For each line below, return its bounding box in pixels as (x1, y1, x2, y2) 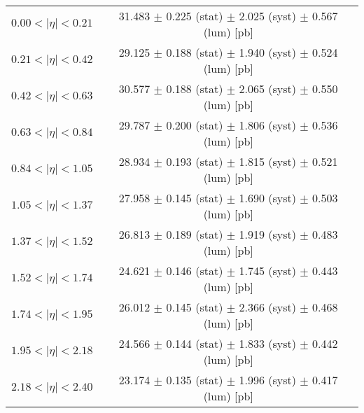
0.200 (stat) (166, 117, 223, 133)
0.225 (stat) (166, 8, 223, 24)
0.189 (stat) (166, 226, 223, 242)
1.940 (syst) (239, 44, 296, 60)
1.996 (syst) (239, 372, 296, 388)
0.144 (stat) (166, 335, 223, 351)
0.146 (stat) (166, 262, 223, 279)
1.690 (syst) (239, 190, 296, 206)
